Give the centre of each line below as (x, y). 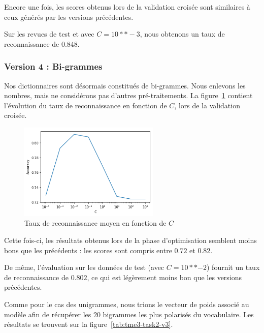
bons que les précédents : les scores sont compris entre (88, 250)
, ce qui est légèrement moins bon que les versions (164, 277)
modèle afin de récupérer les (48, 314)
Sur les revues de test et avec (49, 34)
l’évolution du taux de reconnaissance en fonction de (86, 105)
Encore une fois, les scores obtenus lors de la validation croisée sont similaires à (127, 7)
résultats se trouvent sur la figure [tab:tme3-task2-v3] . (89, 324)
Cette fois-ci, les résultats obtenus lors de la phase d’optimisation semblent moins (130, 240)
